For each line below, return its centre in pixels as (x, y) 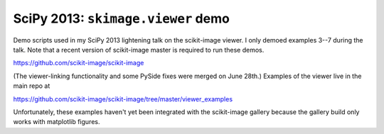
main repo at (32, 86)
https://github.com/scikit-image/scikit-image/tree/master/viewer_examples (123, 99)
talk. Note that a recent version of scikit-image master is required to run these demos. (139, 50)
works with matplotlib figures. (57, 122)
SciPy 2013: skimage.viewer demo (122, 18)
